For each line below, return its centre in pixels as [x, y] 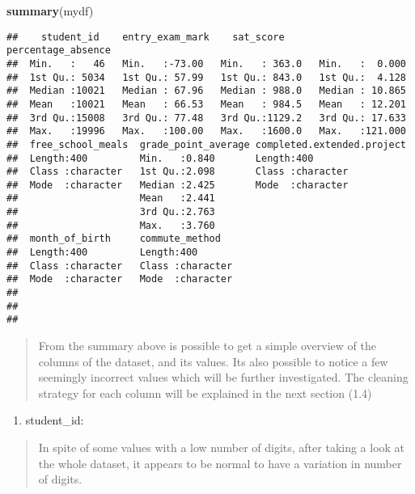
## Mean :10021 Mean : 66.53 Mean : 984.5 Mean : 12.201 [206, 104]
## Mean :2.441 [111, 198]
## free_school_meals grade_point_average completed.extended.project [206, 144]
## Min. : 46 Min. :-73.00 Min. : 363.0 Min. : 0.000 [206, 63]
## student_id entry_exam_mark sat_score [146, 37]
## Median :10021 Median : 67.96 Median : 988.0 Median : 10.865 [206, 91]
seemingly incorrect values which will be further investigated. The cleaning [223, 377]
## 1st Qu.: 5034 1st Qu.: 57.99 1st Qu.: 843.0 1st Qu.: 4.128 [206, 77]
